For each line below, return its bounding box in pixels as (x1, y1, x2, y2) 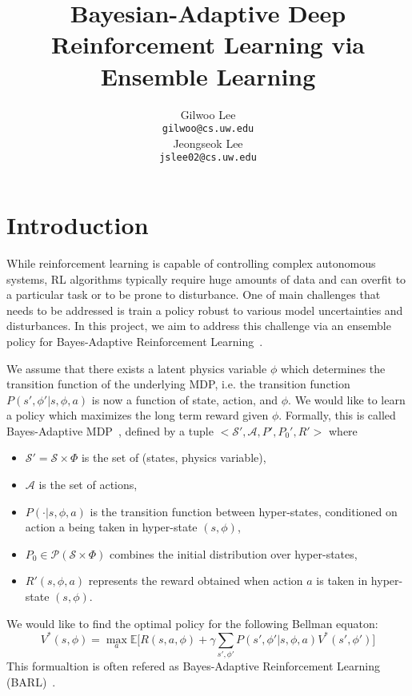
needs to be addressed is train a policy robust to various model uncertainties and (6, 301, 403, 318)
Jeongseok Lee (173, 134, 243, 151)
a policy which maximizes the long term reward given (6, 407, 269, 424)
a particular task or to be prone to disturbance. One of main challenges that (6, 286, 381, 303)
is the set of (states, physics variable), (81, 449, 266, 466)
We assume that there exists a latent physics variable (6, 360, 267, 376)
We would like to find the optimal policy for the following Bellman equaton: (6, 614, 378, 631)
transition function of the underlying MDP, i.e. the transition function (6, 376, 350, 392)
